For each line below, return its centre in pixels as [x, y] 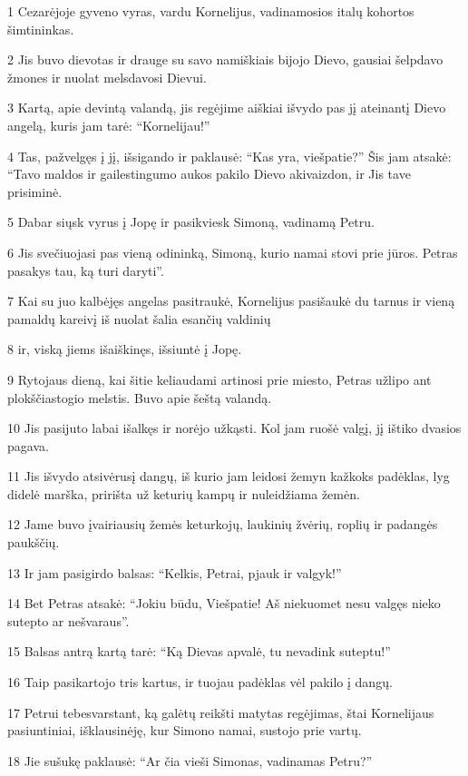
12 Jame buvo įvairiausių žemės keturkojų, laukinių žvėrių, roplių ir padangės [223, 524]
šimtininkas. [41, 29]
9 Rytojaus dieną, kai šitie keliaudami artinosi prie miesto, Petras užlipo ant [219, 379]
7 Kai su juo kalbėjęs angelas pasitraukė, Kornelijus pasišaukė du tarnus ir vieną [231, 301]
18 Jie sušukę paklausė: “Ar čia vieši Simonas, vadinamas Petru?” [190, 760]
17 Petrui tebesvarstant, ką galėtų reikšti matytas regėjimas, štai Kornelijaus [221, 712]
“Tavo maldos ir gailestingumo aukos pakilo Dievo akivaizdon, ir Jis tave [209, 174]
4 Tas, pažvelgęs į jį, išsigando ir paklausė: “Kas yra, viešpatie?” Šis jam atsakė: [229, 156]
